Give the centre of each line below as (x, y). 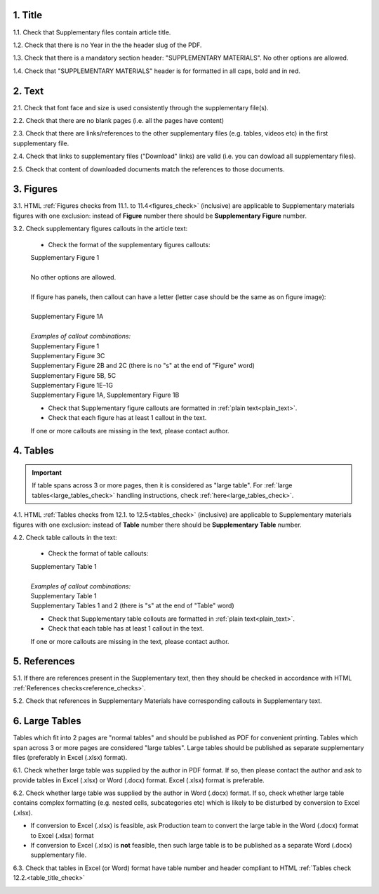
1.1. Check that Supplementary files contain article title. (92, 32)
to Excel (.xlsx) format (62, 835)
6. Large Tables (47, 721)
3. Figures (35, 189)
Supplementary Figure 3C (68, 355)
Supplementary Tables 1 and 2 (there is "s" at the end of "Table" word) (132, 606)
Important (47, 473)
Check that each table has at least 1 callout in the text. (126, 629)
